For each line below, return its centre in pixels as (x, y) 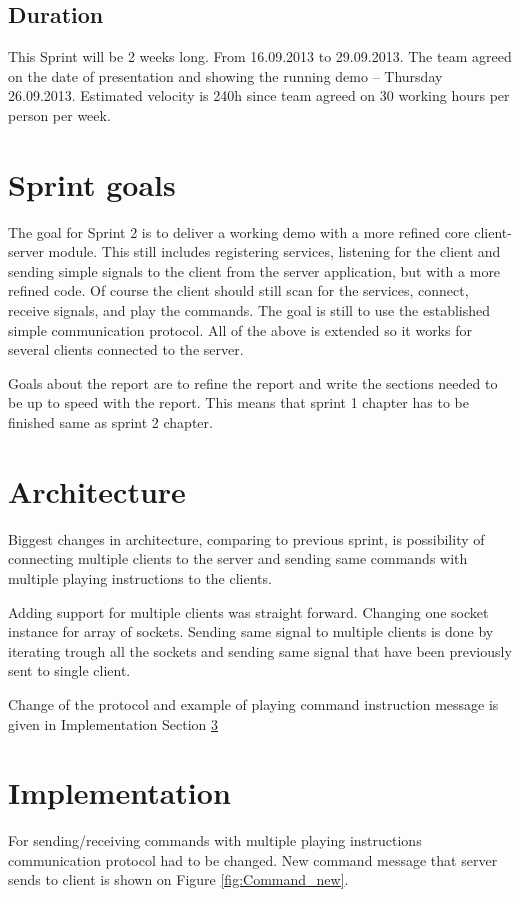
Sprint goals (92, 183)
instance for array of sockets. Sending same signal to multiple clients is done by (251, 631)
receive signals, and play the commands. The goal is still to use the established (249, 310)
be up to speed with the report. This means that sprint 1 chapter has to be (238, 402)
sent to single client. (69, 670)
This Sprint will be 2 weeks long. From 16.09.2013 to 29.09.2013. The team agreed (260, 56)
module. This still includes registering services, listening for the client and (274, 251)
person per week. (59, 114)
